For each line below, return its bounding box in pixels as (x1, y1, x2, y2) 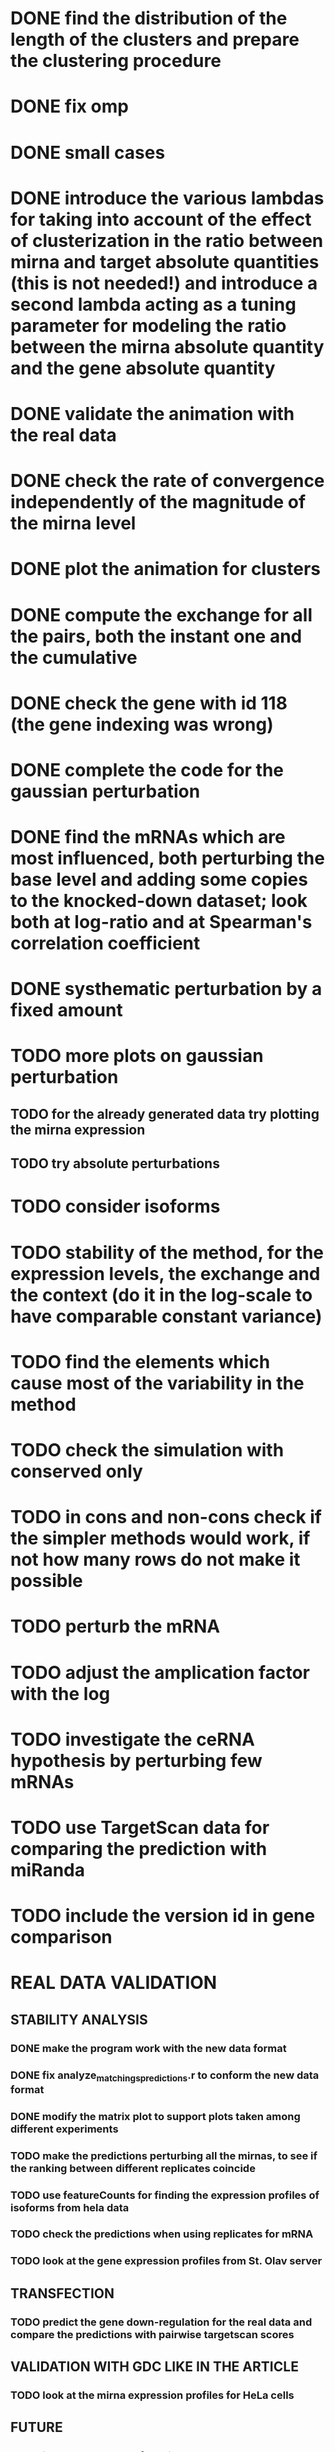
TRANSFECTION (10, 2285, 115, 2302)
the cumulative (10, 646, 138, 669)
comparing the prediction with (10, 1837, 268, 1860)
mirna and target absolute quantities (10, 250, 320, 273)
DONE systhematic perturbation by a (10, 978, 323, 1001)
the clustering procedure (10, 50, 222, 72)
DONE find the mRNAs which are (10, 826, 286, 849)
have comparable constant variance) (10, 1305, 323, 1327)
